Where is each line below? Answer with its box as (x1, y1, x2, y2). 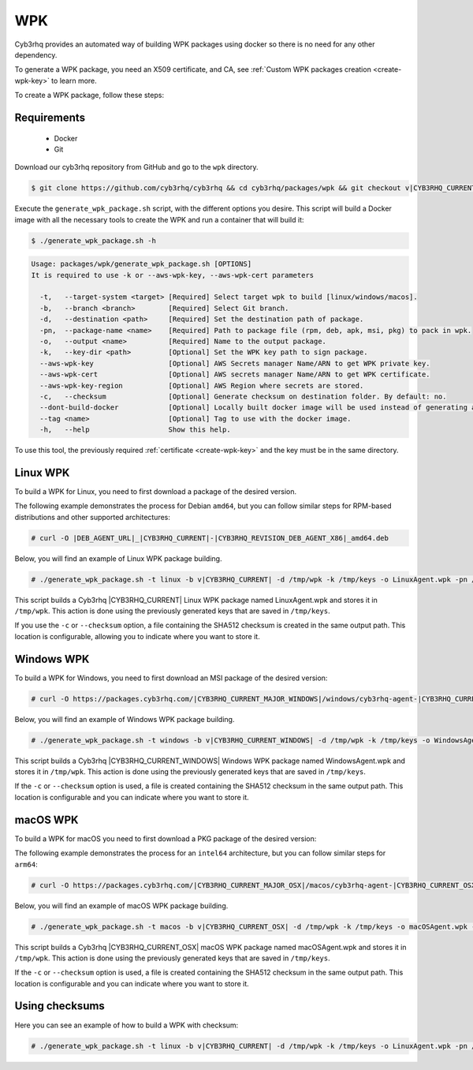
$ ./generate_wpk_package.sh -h (31, 236, 157, 245)
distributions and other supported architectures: (14, 512, 171, 522)
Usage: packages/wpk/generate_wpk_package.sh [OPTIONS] (31, 260, 252, 268)
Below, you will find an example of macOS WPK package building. (14, 900, 229, 911)
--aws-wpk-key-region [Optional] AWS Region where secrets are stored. (39, 381, 364, 390)
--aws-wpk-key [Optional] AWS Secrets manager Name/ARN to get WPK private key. (39, 359, 430, 368)
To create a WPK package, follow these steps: (14, 91, 165, 100)
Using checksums (14, 999, 106, 1013)
